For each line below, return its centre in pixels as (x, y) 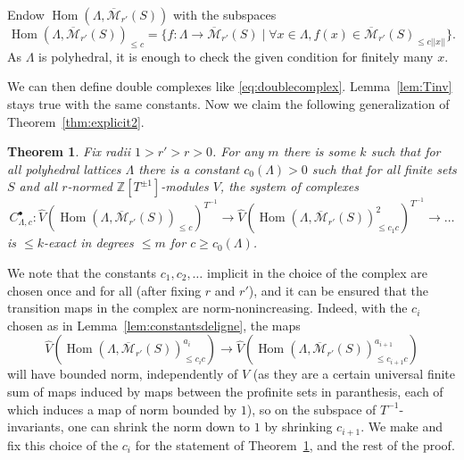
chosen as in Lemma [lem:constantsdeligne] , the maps (154, 325)
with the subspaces (224, 14)
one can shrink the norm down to (159, 427)
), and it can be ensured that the (338, 290)
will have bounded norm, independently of (123, 374)
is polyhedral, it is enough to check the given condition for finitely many (236, 56)
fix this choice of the (63, 444)
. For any (238, 151)
